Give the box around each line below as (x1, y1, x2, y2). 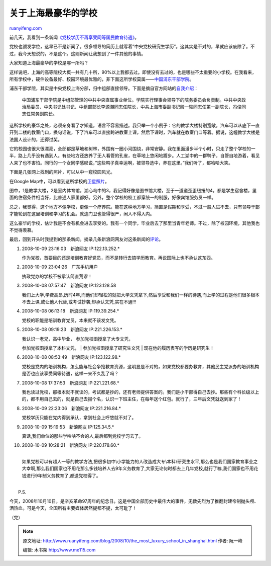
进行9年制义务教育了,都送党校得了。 (26, 472, 101, 478)
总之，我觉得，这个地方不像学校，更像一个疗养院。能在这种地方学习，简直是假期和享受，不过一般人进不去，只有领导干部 (9, 204, 260, 210)
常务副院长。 (30, 111, 57, 117)
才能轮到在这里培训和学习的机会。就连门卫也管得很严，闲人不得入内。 (9, 211, 155, 217)
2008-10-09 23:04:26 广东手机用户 (22, 264, 98, 270)
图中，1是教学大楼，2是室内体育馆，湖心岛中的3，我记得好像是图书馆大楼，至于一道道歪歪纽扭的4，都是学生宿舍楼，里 (9, 187, 257, 193)
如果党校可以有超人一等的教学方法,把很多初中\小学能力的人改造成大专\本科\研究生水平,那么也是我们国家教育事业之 (22, 458, 258, 465)
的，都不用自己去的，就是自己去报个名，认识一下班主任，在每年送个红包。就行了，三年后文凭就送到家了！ (22, 396, 242, 402)
